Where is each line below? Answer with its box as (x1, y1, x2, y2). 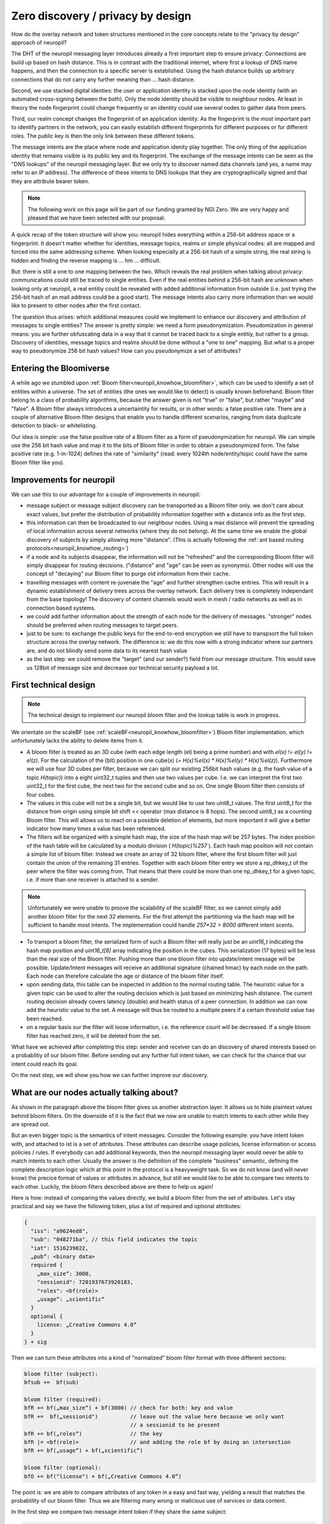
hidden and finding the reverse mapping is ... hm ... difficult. (11, 257, 161, 264)
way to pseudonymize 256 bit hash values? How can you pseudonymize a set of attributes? (11, 347, 241, 355)
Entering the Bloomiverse (11, 363, 110, 374)
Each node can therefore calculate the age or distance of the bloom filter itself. (26, 972, 224, 980)
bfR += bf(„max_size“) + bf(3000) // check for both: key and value (24, 1405, 233, 1411)
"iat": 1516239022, (30, 1244, 89, 1252)
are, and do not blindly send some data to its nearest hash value (26, 647, 188, 654)
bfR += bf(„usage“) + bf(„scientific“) (24, 1447, 143, 1454)
